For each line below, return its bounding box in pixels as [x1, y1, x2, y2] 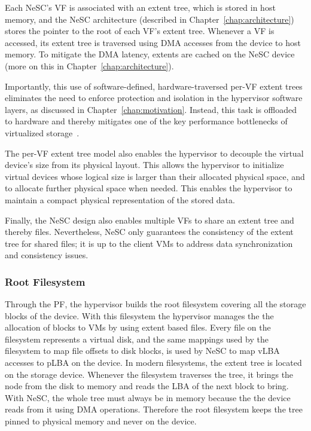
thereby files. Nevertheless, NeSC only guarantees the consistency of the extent [5, 225, 294, 238]
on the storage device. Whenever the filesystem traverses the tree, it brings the [5, 368, 294, 380]
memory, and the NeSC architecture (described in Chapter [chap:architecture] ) [5, 13, 294, 25]
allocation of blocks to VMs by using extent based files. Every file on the [5, 321, 271, 334]
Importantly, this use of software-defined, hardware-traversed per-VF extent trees [5, 80, 303, 92]
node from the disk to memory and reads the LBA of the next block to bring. [5, 380, 289, 392]
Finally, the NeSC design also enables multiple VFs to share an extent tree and [5, 213, 294, 226]
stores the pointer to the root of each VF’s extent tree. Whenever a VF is [5, 25, 275, 37]
